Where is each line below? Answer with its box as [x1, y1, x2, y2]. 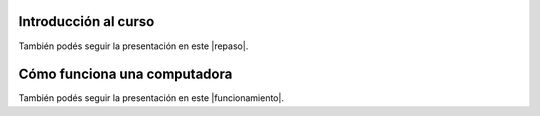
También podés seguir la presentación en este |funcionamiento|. [18, 92, 285, 104]
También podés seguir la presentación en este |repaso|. [18, 40, 249, 52]
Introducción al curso [18, 13, 155, 30]
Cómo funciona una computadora [18, 66, 233, 83]
